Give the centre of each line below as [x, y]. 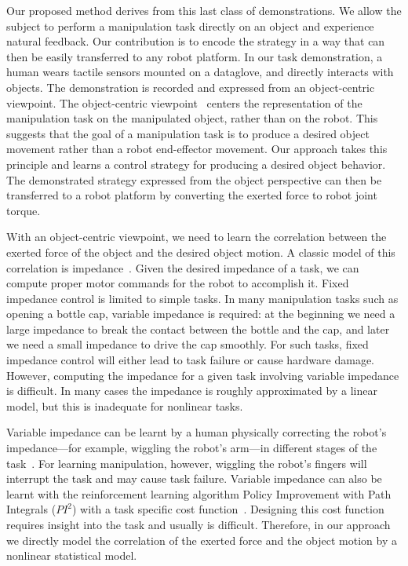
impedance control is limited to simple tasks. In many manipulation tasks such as [202, 298]
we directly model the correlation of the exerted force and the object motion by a [202, 540]
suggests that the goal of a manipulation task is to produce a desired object [188, 133]
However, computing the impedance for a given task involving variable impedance [203, 375]
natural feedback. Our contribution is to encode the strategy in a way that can [196, 41]
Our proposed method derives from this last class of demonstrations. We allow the [204, 10]
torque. [24, 210]
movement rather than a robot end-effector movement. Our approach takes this [197, 149]
